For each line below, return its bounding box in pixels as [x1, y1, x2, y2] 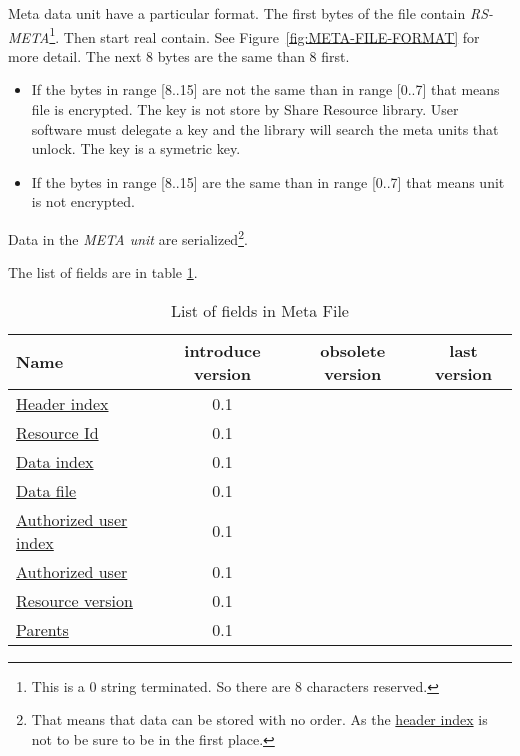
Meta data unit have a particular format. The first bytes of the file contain [8, 3, 466, 23]
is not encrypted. [31, 191, 135, 212]
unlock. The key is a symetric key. [31, 138, 241, 159]
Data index [16, 449, 94, 473]
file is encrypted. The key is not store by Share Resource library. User [31, 99, 459, 120]
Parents [16, 617, 69, 641]
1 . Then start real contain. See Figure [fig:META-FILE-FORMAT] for [49, 23, 480, 47]
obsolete [320, 338, 386, 362]
